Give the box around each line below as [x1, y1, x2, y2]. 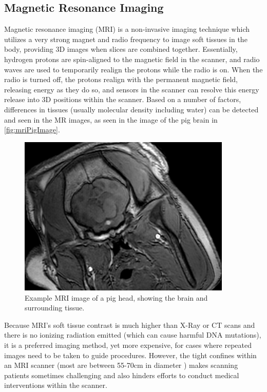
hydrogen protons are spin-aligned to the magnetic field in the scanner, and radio [4, 53, 260, 64]
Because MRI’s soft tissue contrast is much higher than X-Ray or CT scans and [4, 319, 255, 330]
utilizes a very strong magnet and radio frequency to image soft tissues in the [4, 33, 247, 44]
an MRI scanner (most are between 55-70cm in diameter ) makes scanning [4, 360, 238, 370]
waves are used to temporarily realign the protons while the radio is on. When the [4, 64, 263, 74]
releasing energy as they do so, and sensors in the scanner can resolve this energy [4, 84, 259, 94]
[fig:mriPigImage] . [4, 124, 60, 135]
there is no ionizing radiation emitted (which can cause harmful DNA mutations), [4, 329, 261, 340]
